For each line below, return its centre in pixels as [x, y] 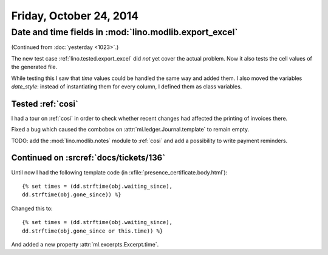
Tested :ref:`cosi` [45, 104]
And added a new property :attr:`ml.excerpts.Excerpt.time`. [85, 244]
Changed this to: [32, 208]
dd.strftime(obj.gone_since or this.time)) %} [93, 231]
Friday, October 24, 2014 [75, 16]
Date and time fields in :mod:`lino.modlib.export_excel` [125, 32]
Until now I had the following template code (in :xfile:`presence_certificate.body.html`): [119, 172]
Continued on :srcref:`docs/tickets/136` [88, 158]
